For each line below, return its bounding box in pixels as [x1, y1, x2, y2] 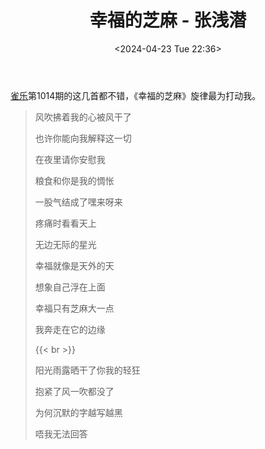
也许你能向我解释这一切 [34, 132, 132, 144]
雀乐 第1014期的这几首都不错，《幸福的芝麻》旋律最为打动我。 [10, 89, 262, 101]
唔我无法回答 [34, 427, 88, 440]
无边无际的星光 [34, 238, 97, 250]
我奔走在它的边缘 [34, 323, 106, 335]
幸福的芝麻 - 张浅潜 [89, 9, 247, 32]
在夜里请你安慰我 [34, 153, 106, 165]
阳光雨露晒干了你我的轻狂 [34, 364, 141, 376]
